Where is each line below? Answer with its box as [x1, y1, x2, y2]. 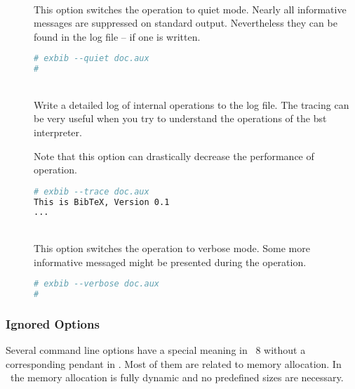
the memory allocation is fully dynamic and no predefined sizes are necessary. [10, 370, 344, 385]
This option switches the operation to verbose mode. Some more [34, 240, 310, 255]
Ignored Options [6, 315, 100, 332]
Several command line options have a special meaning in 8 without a [6, 343, 306, 357]
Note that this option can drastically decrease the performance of [34, 148, 314, 163]
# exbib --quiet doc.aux [34, 53, 149, 64]
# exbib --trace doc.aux [34, 186, 149, 197]
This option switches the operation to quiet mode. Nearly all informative [34, 1, 347, 16]
